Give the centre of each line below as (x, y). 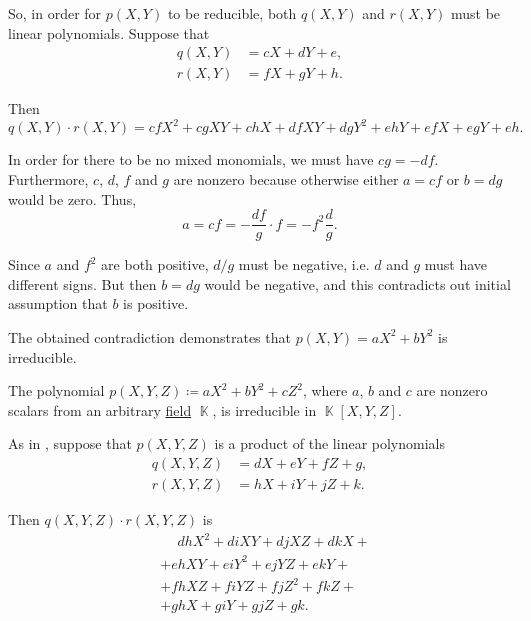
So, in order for (55, 13)
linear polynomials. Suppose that (109, 32)
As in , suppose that (70, 443)
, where (325, 390)
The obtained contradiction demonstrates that (149, 336)
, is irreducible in (264, 409)
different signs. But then (82, 283)
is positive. (156, 303)
